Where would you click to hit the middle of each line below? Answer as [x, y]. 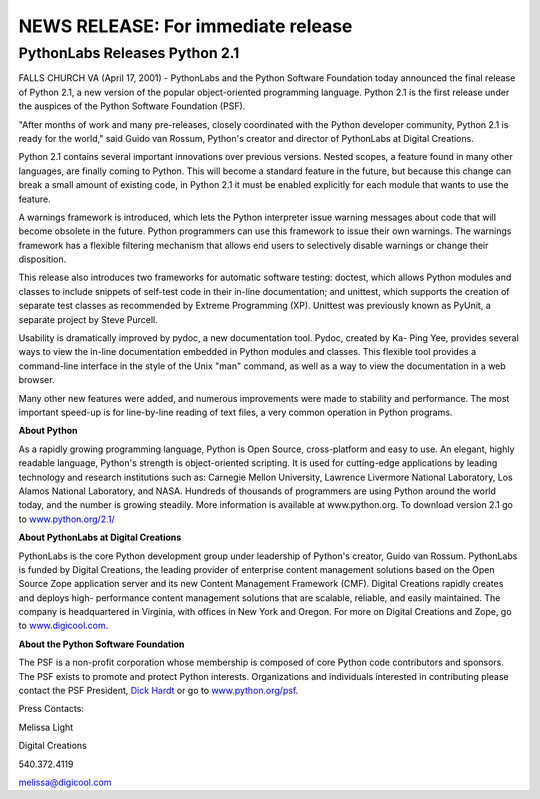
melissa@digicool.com [65, 782]
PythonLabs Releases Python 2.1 [129, 53]
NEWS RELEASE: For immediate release [185, 26]
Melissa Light [46, 727]
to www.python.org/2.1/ [66, 519]
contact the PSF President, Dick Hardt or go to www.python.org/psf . [158, 691]
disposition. [42, 259]
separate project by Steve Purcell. [88, 319]
